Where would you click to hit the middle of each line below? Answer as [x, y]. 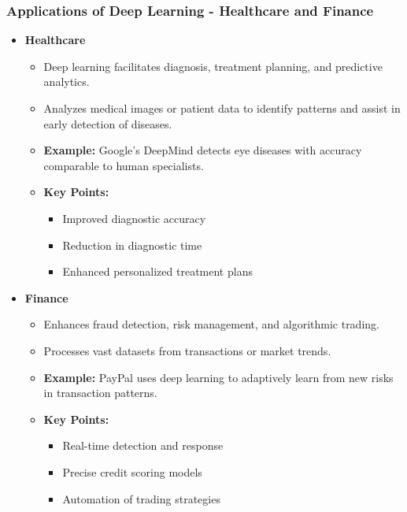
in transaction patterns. [100, 393]
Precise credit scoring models [132, 471]
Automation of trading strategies [141, 498]
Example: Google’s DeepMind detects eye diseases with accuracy [203, 150]
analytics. [67, 82]
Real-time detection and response [143, 445]
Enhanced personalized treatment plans [157, 271]
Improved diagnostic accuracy [134, 218]
